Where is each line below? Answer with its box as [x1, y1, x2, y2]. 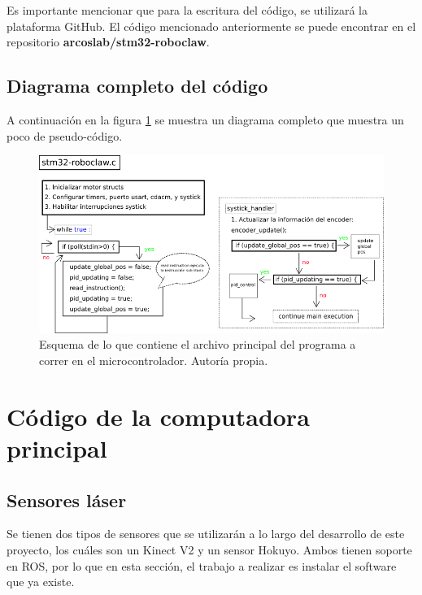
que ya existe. [7, 573, 75, 590]
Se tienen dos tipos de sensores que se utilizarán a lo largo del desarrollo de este [7, 525, 405, 542]
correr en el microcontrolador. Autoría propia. [39, 352, 268, 369]
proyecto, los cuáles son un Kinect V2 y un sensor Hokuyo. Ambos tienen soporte [7, 541, 412, 558]
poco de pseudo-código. [7, 127, 123, 144]
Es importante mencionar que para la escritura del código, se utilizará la [7, 2, 368, 18]
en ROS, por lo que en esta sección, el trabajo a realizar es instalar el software [7, 557, 397, 574]
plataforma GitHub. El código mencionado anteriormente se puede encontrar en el [7, 17, 416, 34]
